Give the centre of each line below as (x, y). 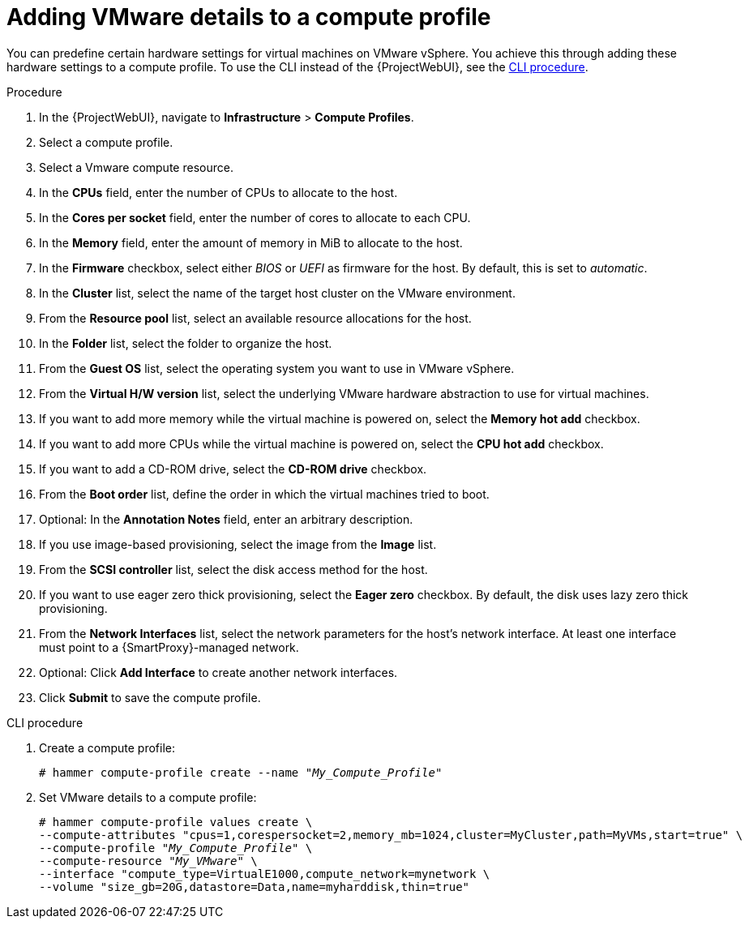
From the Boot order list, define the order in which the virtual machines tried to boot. (264, 494)
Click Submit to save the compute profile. (150, 697)
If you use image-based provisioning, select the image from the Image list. (238, 544)
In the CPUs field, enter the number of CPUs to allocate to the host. (218, 192)
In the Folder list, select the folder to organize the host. (186, 343)
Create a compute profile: (107, 747)
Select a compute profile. (106, 142)
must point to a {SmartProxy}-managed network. (169, 647)
